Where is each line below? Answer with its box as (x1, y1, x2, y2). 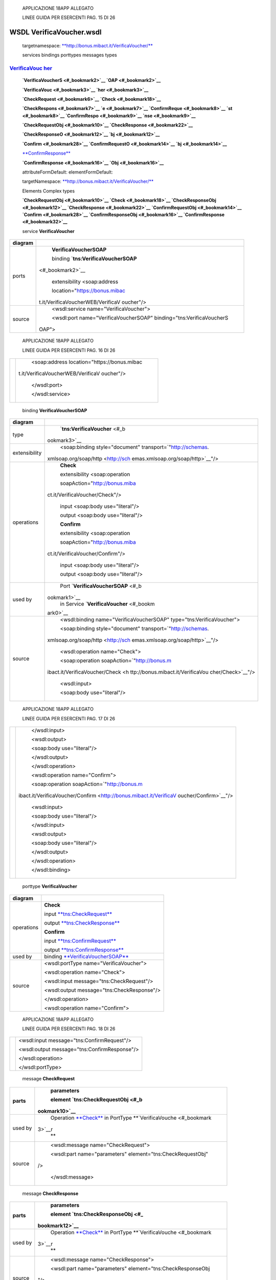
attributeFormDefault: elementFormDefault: (22, 169, 113, 175)
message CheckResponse (22, 1190, 79, 1197)
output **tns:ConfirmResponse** (44, 946, 124, 953)
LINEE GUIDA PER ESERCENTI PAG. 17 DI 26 (22, 715, 115, 721)
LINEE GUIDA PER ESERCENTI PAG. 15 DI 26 (22, 14, 116, 20)
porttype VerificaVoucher (22, 883, 78, 889)
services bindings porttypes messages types (22, 52, 117, 58)
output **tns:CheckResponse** (44, 919, 120, 926)
